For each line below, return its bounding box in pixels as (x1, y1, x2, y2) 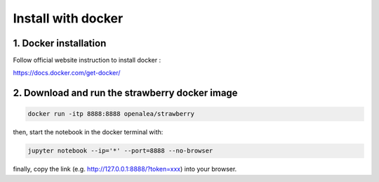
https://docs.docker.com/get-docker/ (13, 69, 121, 77)
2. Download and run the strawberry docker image (13, 87, 238, 99)
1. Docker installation (13, 37, 107, 49)
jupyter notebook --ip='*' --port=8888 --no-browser (27, 147, 213, 155)
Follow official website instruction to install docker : (13, 56, 161, 65)
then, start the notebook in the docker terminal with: (13, 128, 164, 136)
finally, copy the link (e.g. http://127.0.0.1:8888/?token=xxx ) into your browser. (13, 165, 237, 174)
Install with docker (13, 11, 124, 26)
